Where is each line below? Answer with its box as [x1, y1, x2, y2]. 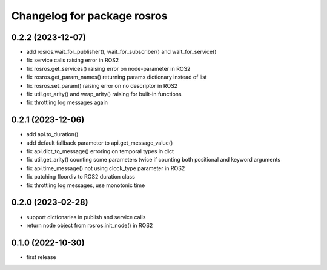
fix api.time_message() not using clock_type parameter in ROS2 [26, 164, 185, 172]
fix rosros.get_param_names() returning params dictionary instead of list [26, 73, 207, 81]
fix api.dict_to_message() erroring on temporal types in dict [26, 148, 174, 155]
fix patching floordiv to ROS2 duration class [26, 173, 136, 180]
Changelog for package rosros [11, 9, 168, 22]
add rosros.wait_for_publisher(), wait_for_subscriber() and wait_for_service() [26, 48, 217, 56]
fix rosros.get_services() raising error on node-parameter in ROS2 [26, 65, 191, 72]
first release [26, 253, 57, 260]
